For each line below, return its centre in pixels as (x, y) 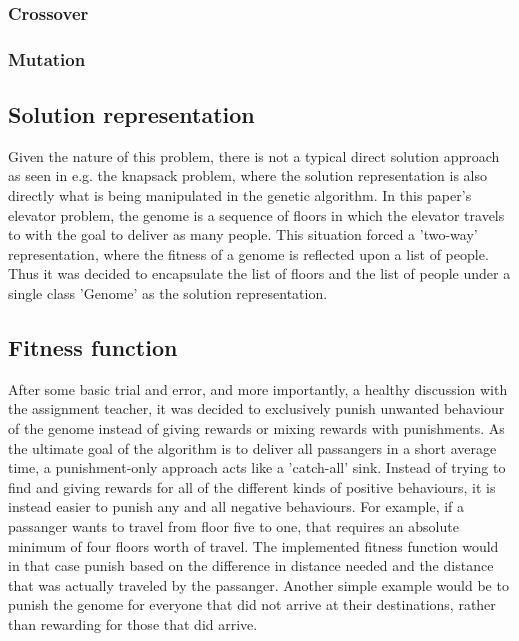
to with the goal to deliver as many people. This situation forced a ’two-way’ (243, 234)
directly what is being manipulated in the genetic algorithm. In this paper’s (240, 195)
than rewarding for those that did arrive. (133, 623)
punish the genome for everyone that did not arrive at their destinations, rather (252, 604)
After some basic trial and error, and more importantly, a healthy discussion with (258, 388)
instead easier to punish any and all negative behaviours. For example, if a (236, 506)
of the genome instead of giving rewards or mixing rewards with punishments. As (256, 428)
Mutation (47, 58)
